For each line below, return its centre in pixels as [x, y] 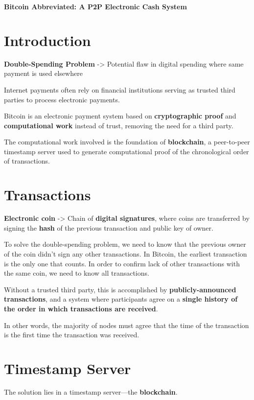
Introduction [47, 40]
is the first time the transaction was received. [72, 335]
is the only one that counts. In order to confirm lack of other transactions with [122, 263]
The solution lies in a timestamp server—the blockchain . [91, 391]
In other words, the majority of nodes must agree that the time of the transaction [127, 325]
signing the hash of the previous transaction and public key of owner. [109, 227]
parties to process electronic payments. [62, 99]
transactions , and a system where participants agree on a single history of [121, 299]
